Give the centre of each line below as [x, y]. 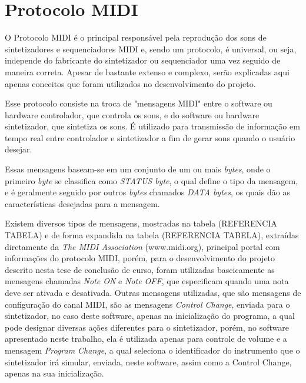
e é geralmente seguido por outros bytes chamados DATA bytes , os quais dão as [147, 192]
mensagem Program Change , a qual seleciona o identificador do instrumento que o [152, 350]
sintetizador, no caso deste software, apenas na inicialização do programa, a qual [150, 316]
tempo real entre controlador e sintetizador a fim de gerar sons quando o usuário [150, 137]
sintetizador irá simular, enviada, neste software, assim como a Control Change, [148, 362]
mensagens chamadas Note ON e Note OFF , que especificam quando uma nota [147, 281]
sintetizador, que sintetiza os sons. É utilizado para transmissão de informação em [152, 126]
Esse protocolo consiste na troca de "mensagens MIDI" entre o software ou [139, 103]
